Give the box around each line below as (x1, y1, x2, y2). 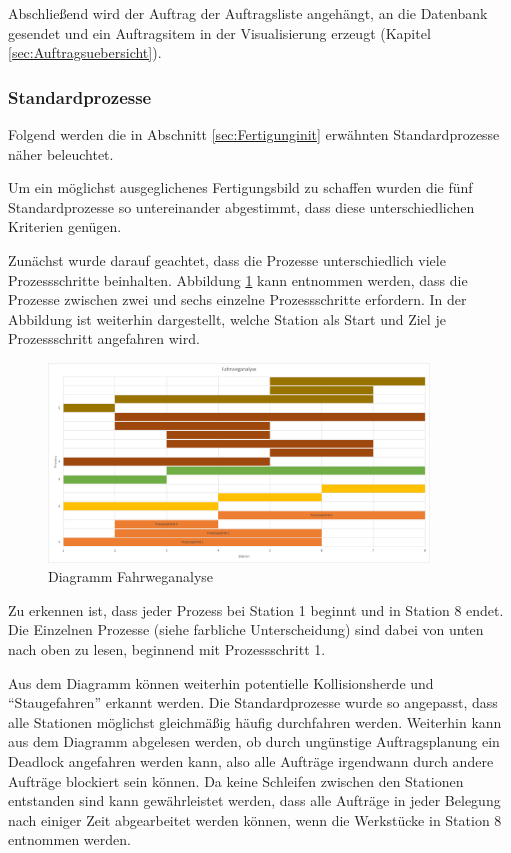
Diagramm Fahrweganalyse (48, 566, 214, 587)
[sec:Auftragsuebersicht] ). (8, 42, 162, 63)
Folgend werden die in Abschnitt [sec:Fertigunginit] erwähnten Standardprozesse (8, 124, 500, 144)
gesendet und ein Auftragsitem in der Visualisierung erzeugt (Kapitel (8, 22, 431, 43)
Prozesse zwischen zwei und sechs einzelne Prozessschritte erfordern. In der (8, 289, 467, 310)
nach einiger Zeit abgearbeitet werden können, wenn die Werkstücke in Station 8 (8, 809, 502, 830)
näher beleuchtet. (8, 143, 114, 164)
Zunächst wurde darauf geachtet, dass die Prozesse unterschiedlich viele (8, 249, 446, 270)
